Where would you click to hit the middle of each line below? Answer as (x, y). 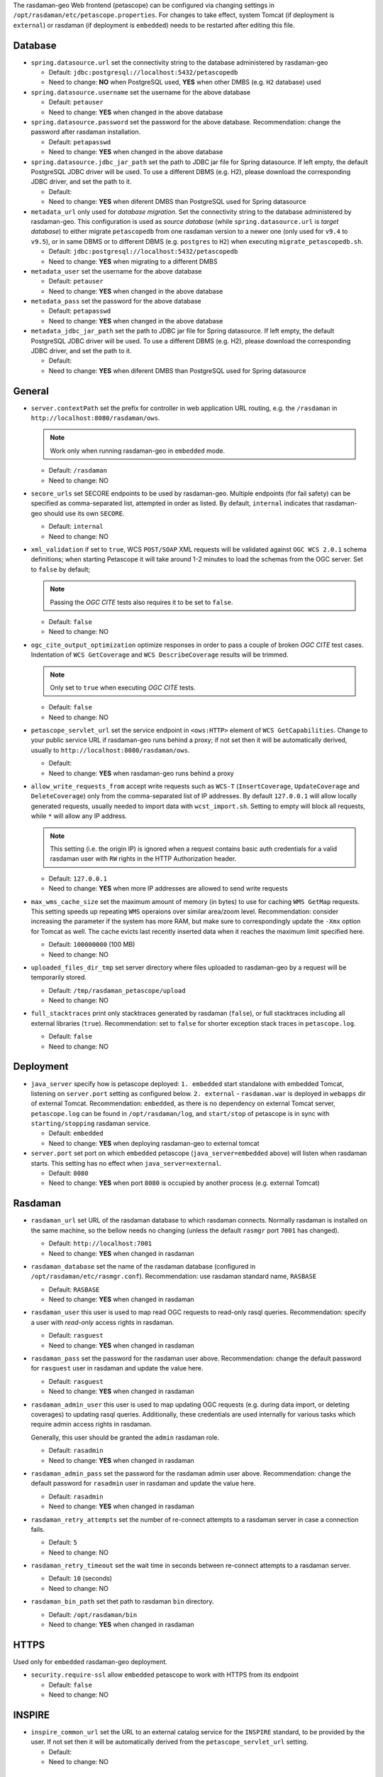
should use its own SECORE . (84, 513)
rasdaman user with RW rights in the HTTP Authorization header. (143, 859)
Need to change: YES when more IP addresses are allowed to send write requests (168, 888)
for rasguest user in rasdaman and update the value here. (117, 1368)
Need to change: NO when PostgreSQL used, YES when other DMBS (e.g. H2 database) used (185, 82)
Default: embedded (76, 1133)
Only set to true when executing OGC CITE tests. (123, 687)
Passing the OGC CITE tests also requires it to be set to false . (141, 602)
